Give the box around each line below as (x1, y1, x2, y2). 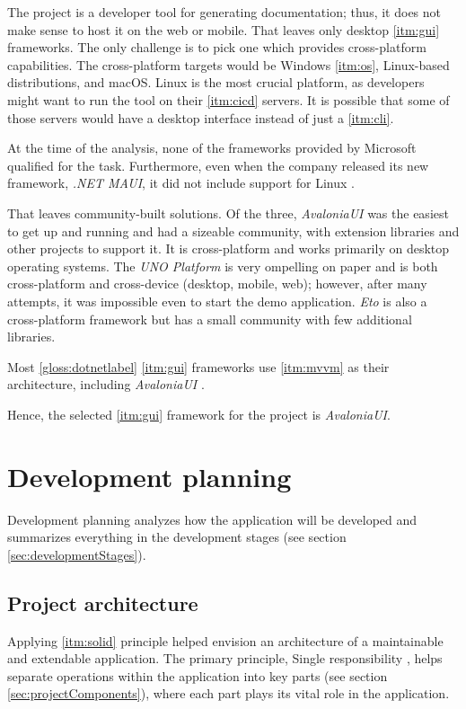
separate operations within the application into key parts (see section (7, 666, 388, 685)
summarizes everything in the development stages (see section (7, 527, 347, 546)
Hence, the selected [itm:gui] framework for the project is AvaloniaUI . (7, 404, 391, 423)
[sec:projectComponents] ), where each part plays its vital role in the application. (7, 684, 450, 703)
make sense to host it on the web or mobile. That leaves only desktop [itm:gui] (7, 20, 440, 39)
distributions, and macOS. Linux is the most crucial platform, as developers (7, 73, 425, 92)
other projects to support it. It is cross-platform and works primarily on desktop (7, 239, 450, 258)
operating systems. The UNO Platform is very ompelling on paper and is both (7, 256, 438, 275)
